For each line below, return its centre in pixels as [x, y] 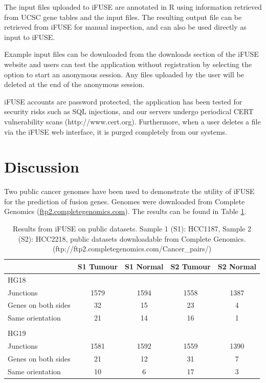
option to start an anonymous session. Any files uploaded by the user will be [124, 74]
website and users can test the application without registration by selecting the [128, 64]
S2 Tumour [191, 266]
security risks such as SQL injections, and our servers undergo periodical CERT [129, 111]
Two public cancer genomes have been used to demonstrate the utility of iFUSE [129, 191]
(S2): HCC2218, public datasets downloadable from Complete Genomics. [132, 238]
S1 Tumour [98, 266]
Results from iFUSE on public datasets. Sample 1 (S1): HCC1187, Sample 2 [132, 229]
